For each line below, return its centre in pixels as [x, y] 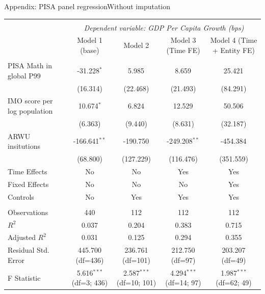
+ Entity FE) [234, 50]
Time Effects [28, 171]
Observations [28, 212]
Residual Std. [29, 250]
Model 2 [136, 45]
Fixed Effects [28, 184]
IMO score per [30, 101]
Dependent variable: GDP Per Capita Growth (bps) [164, 27]
